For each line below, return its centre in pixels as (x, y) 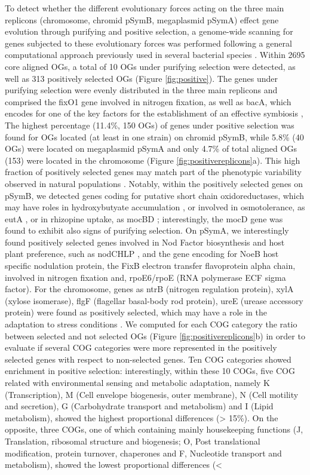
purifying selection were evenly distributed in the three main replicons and (141, 90)
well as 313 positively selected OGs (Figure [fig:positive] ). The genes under (141, 78)
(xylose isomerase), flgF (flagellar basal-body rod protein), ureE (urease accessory (154, 300)
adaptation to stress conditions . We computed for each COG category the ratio (151, 324)
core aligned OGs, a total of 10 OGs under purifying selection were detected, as (150, 66)
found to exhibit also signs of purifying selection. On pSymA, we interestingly (147, 230)
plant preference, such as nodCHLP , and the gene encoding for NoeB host (142, 254)
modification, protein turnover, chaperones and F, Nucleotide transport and (143, 453)
